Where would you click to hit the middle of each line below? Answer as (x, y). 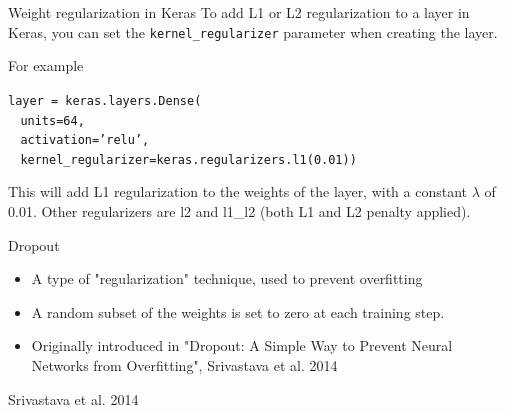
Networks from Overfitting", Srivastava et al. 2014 (184, 365)
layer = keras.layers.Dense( (105, 100)
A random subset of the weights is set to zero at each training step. (238, 311)
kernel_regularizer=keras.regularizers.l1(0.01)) (188, 159)
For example (46, 65)
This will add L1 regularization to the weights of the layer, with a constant (238, 191)
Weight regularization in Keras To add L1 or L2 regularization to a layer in (239, 12)
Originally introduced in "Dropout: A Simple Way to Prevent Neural (242, 345)
